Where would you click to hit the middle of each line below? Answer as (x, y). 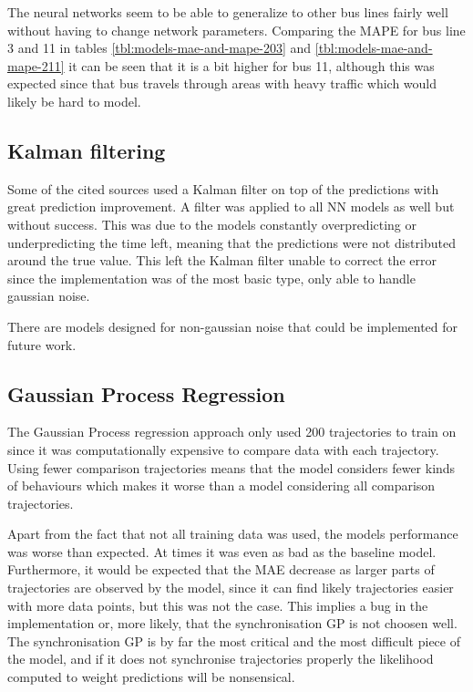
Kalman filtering (87, 150)
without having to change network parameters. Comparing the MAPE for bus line (236, 30)
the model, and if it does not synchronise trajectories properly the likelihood (221, 659)
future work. (42, 344)
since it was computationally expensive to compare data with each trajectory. (223, 449)
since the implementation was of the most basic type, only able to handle (211, 278)
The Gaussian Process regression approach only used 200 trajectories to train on (232, 432)
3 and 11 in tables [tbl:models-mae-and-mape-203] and (159, 48)
